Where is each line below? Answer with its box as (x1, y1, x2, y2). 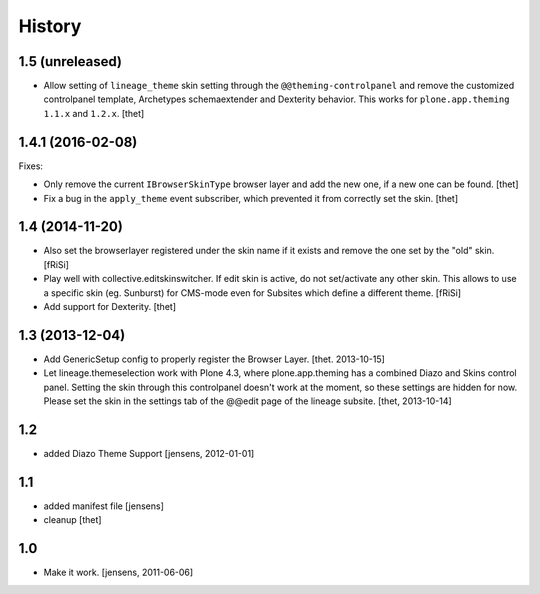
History (18, 15, 82, 37)
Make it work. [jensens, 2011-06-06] (43, 566, 194, 579)
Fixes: (18, 160, 44, 172)
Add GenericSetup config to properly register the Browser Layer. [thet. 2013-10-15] (43, 353, 385, 365)
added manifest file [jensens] (43, 500, 165, 512)
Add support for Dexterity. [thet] (43, 301, 177, 312)
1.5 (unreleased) (18, 53, 122, 70)
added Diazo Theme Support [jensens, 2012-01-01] (43, 447, 255, 459)
